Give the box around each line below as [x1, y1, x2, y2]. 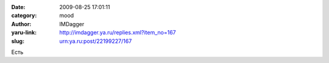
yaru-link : [11, 29, 37, 36]
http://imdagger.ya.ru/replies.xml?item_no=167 [59, 29, 176, 36]
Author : [11, 20, 32, 27]
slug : [11, 37, 24, 45]
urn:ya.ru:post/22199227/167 [59, 37, 132, 45]
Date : [11, 4, 26, 10]
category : [11, 12, 37, 19]
